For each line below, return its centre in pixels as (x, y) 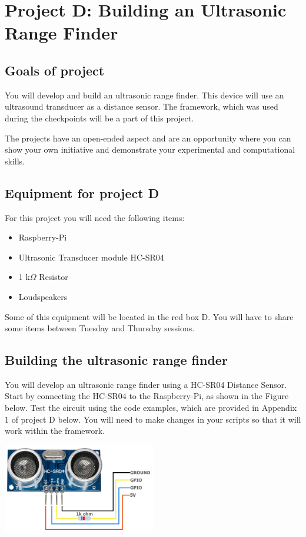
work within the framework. (55, 431)
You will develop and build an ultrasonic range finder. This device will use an (144, 95)
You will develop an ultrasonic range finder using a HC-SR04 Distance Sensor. (146, 384)
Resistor (54, 277)
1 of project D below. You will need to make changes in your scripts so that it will (153, 419)
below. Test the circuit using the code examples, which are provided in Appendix (151, 408)
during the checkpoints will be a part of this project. (99, 118)
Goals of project (55, 70)
